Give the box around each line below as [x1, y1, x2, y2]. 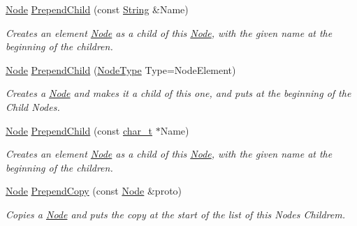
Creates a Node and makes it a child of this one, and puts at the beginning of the [6, 86, 351, 100]
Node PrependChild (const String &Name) [6, 2, 189, 16]
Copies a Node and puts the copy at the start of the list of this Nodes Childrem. [6, 206, 346, 221]
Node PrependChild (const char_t [6, 123, 153, 137]
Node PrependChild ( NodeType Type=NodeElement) [6, 62, 236, 77]
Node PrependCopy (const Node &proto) [6, 183, 182, 198]
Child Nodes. [6, 99, 60, 114]
